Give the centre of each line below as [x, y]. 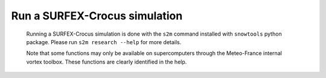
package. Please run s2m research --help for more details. [104, 42]
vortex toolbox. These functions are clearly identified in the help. [107, 62]
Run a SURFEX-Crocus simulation [97, 16]
